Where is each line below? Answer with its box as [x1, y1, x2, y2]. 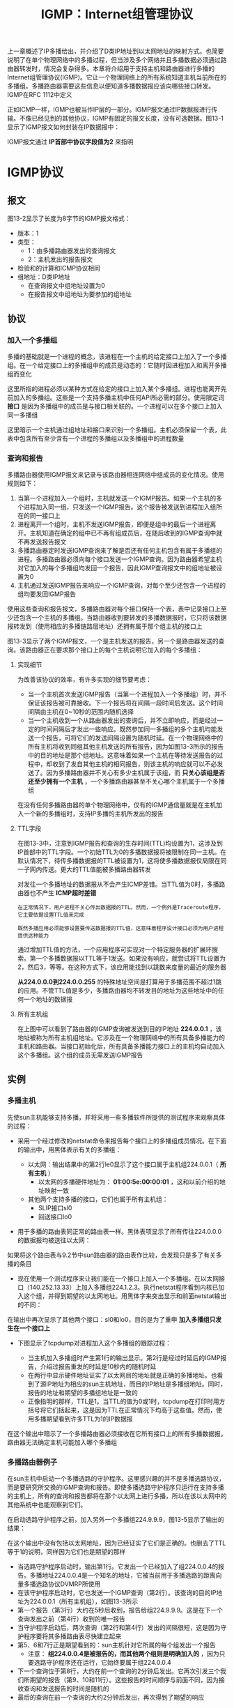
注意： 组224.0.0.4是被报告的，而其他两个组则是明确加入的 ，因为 [27, 1649, 219, 1658]
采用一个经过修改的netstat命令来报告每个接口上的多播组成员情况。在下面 [17, 1136, 227, 1145]
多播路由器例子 [7, 1457, 58, 1467]
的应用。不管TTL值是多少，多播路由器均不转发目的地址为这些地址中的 [17, 986, 218, 995]
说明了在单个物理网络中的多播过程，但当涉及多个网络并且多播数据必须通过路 [7, 56, 227, 64]
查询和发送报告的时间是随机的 [23, 1684, 109, 1693]
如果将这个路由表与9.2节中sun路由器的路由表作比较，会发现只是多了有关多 [7, 1251, 222, 1259]
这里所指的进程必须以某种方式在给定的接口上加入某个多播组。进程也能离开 [7, 384, 221, 392]
